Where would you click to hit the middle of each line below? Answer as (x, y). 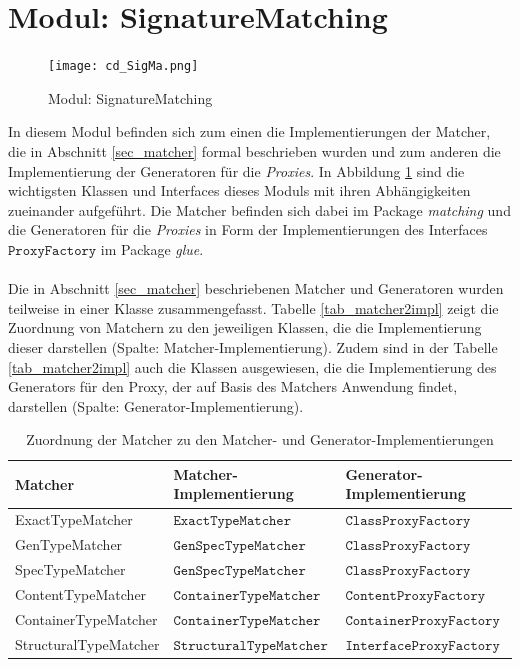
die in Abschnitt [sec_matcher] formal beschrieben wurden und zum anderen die (254, 150)
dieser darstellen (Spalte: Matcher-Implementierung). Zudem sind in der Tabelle (253, 346)
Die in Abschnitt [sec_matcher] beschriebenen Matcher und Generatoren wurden (256, 288)
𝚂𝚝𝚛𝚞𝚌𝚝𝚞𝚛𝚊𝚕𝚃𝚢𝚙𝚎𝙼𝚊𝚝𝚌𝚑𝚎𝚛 (250, 645)
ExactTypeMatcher (74, 519)
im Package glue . (152, 248)
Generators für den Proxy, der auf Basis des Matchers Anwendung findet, (233, 386)
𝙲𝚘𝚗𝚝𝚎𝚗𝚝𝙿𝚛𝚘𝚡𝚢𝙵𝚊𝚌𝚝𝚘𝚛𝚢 (415, 595)
